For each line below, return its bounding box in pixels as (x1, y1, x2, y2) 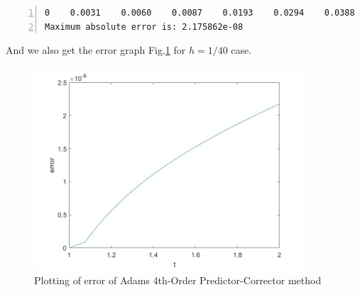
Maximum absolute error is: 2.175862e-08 (45, 21, 244, 32)
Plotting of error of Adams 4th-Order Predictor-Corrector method (34, 272, 322, 287)
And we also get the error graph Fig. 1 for (6, 43, 186, 57)
